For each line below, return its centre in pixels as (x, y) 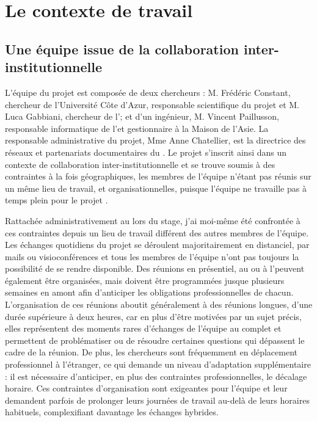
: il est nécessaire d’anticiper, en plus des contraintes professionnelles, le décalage (156, 376)
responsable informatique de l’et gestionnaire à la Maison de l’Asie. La (137, 128)
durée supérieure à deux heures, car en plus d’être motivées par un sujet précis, (153, 316)
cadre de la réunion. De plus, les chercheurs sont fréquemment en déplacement (151, 352)
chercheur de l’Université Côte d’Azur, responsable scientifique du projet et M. (152, 104)
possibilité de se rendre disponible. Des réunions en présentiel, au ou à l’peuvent (155, 268)
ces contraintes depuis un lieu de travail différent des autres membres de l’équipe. (157, 232)
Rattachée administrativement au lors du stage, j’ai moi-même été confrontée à (153, 220)
